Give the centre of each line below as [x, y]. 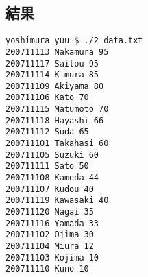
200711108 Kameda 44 [52, 178]
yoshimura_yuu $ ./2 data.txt [74, 41]
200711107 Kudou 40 [50, 189]
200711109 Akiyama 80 [55, 86]
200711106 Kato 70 [47, 98]
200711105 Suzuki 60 [52, 155]
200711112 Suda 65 [47, 132]
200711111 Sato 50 [47, 166]
